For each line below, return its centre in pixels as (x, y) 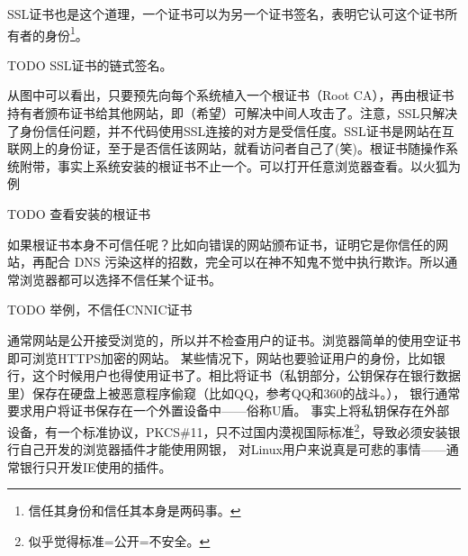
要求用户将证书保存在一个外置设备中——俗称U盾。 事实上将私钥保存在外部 (229, 410)
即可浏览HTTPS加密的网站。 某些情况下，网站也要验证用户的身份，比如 (220, 357)
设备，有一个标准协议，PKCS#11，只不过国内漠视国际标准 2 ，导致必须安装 (228, 430)
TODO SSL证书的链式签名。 (90, 64)
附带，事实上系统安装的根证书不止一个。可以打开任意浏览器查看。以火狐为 (240, 165)
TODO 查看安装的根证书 (79, 214)
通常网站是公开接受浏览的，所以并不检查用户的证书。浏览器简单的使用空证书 (234, 339)
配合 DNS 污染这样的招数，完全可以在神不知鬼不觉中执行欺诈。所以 (245, 262)
